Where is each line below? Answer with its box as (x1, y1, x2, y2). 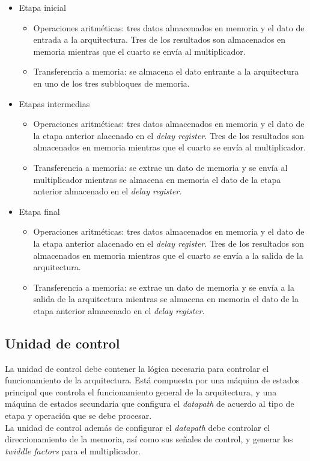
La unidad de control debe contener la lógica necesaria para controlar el (5, 362, 269, 374)
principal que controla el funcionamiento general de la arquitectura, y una (5, 385, 277, 398)
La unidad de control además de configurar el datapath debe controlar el (5, 421, 270, 433)
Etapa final (19, 205, 60, 217)
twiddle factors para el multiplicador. (5, 444, 141, 457)
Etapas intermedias (19, 97, 90, 110)
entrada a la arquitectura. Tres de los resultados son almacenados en (33, 33, 286, 46)
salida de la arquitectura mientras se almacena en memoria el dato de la (33, 292, 299, 305)
